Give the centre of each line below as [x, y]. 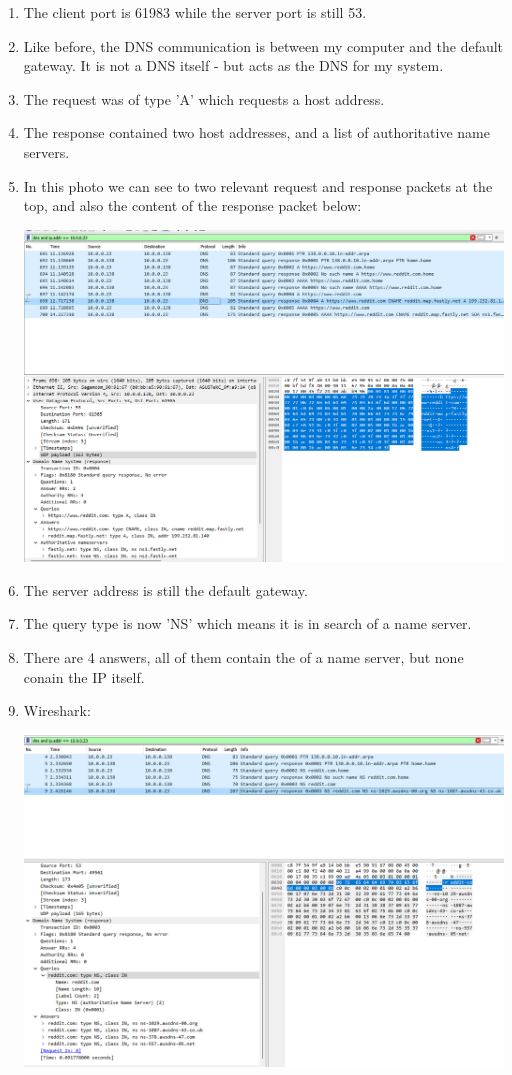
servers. [46, 151]
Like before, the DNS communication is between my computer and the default [263, 45]
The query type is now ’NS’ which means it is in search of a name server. [247, 623]
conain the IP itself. [84, 676]
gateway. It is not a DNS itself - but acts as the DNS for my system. [233, 65]
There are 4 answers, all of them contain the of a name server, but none [243, 657]
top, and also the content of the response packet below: [192, 205]
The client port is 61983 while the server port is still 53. [195, 12]
